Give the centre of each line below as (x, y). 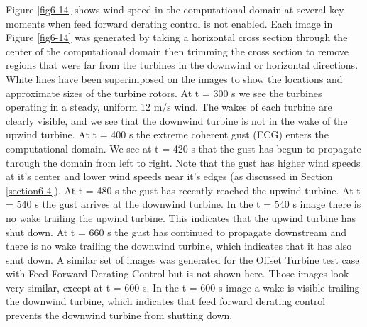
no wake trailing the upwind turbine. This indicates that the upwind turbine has (181, 217)
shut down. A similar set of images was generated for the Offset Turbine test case (183, 259)
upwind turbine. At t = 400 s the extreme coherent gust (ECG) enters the (167, 134)
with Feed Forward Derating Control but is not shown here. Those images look (177, 273)
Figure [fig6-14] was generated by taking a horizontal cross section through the (177, 37)
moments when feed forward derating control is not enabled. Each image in (169, 23)
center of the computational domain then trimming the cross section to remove (177, 51)
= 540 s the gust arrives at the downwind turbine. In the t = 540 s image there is (183, 204)
